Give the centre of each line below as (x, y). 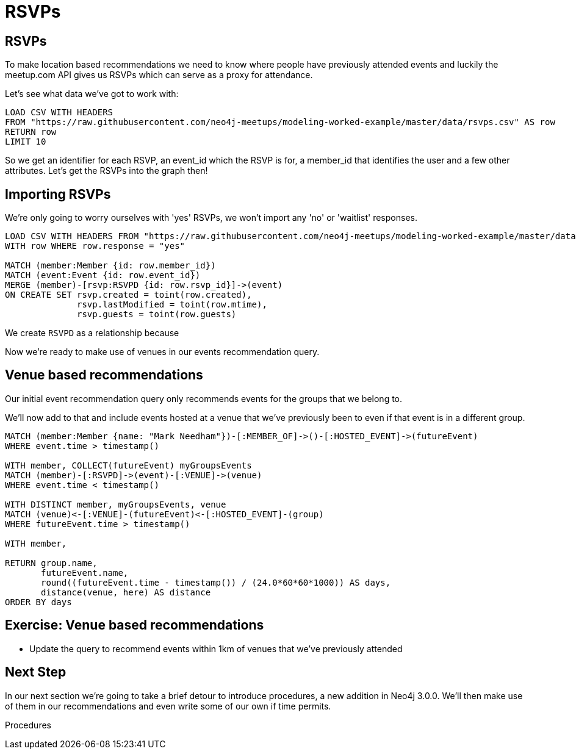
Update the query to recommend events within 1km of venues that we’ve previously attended (216, 648)
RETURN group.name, (51, 563)
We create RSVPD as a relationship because (92, 333)
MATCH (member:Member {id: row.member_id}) (110, 266)
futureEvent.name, (85, 573)
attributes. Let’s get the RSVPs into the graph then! (106, 171)
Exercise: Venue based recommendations (135, 625)
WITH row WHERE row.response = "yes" (95, 246)
